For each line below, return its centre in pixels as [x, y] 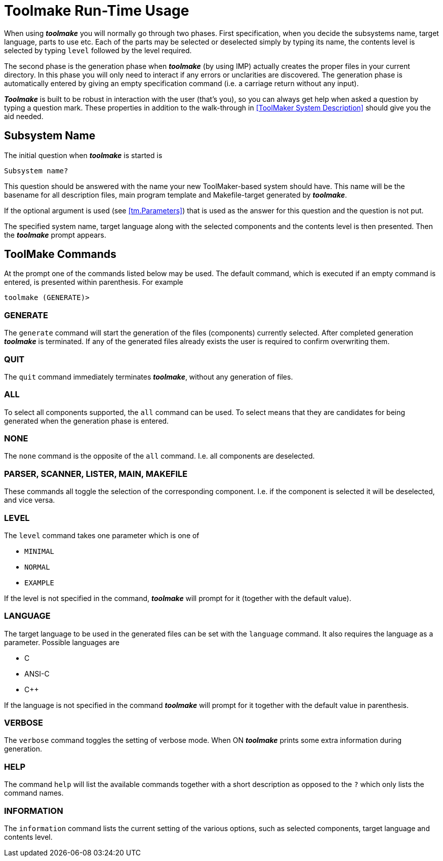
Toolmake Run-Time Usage [97, 11]
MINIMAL [39, 551]
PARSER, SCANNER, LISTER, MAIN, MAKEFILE [96, 474]
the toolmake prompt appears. [55, 235]
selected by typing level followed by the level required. [98, 50]
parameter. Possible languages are [62, 642]
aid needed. [24, 116]
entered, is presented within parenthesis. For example [94, 282]
